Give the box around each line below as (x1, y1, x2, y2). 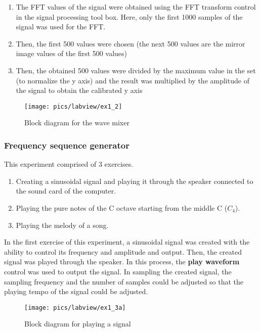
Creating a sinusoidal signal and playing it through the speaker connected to (16, 175, 253, 186)
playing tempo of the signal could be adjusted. (4, 286, 148, 297)
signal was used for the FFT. (16, 21, 106, 32)
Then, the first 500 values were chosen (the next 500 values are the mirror (16, 38, 245, 49)
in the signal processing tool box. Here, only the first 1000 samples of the (16, 11, 243, 22)
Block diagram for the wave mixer (24, 117, 129, 128)
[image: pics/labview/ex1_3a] (24, 304, 126, 311)
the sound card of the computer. (16, 185, 116, 196)
